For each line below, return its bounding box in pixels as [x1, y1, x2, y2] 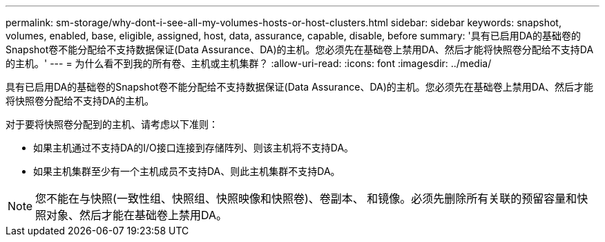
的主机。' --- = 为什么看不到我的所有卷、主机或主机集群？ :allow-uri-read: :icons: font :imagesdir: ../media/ [6, 57, 492, 69]
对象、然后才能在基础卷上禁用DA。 [46, 208, 228, 222]
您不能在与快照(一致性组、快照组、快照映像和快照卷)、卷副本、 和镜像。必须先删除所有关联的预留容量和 [35, 192, 577, 205]
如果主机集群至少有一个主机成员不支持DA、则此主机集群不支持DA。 [33, 165, 340, 177]
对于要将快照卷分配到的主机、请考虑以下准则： [6, 118, 218, 130]
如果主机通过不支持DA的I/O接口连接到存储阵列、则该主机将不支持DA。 [33, 142, 354, 153]
